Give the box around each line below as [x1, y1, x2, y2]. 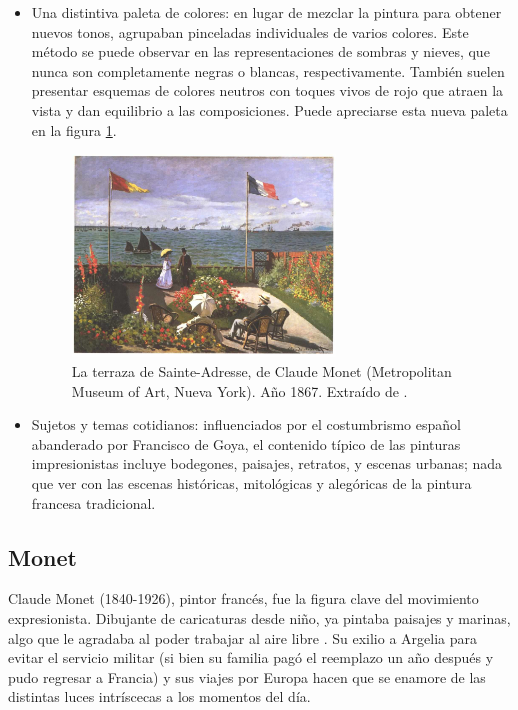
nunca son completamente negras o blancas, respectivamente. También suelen [31, 60, 505, 81]
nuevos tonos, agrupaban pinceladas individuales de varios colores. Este [31, 21, 469, 42]
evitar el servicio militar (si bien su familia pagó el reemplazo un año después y [8, 647, 494, 668]
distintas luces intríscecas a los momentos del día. [8, 686, 311, 707]
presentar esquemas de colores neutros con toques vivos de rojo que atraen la [31, 80, 504, 101]
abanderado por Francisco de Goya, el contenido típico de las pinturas [31, 433, 461, 454]
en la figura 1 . [31, 119, 117, 140]
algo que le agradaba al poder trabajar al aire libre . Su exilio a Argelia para [8, 627, 477, 648]
